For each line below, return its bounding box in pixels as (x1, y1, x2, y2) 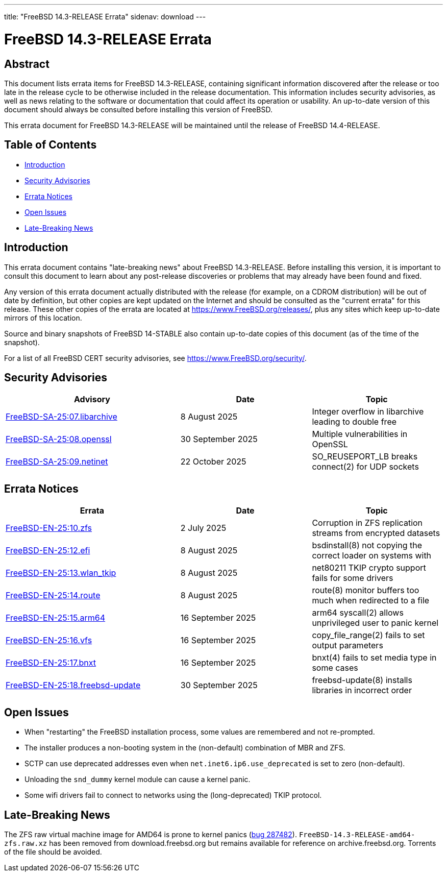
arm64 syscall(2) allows (312, 607, 404, 618)
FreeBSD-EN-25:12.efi (6, 545, 90, 556)
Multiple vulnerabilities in (312, 429, 408, 440)
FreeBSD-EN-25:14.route (6, 590, 101, 601)
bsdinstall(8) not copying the (312, 540, 422, 551)
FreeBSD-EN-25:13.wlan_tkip (6, 568, 116, 578)
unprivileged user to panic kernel (312, 618, 439, 628)
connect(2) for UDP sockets (312, 461, 419, 472)
